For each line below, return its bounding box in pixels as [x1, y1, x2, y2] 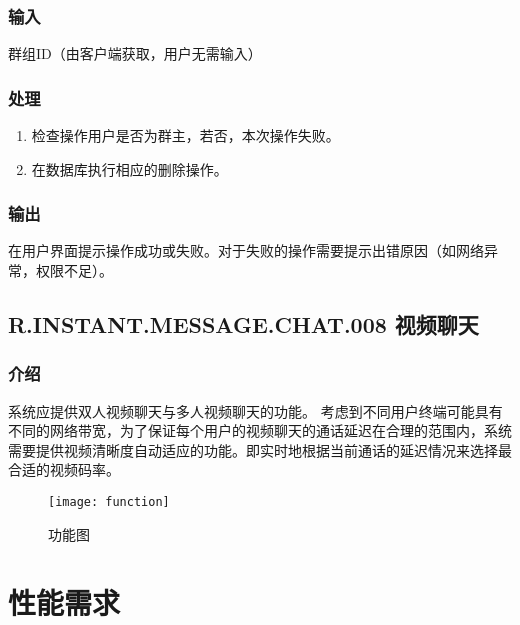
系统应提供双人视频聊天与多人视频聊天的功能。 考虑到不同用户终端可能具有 [8, 400, 503, 421]
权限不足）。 [35, 260, 113, 281]
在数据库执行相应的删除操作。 [31, 158, 228, 179]
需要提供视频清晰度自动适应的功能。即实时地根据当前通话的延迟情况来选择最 [8, 439, 512, 460]
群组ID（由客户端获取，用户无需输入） [8, 43, 262, 64]
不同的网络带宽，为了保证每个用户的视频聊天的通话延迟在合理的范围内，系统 [8, 420, 512, 441]
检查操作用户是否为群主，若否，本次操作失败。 [31, 125, 340, 146]
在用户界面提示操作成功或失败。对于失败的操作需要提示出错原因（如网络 [8, 240, 484, 261]
